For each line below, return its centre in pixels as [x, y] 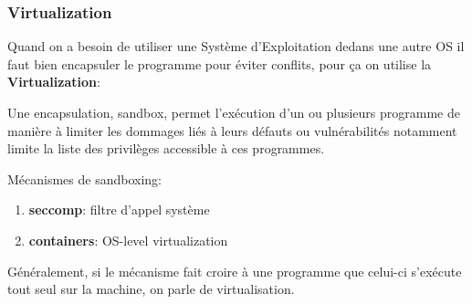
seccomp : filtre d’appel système [119, 210]
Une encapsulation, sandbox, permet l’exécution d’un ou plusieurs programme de [234, 112]
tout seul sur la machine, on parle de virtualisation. [151, 289]
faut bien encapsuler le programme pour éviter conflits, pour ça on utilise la [220, 63]
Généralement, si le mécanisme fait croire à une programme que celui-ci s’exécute [235, 271]
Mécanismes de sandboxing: [85, 178]
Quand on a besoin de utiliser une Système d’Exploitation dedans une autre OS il [236, 46]
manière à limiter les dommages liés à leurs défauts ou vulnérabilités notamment [232, 130]
